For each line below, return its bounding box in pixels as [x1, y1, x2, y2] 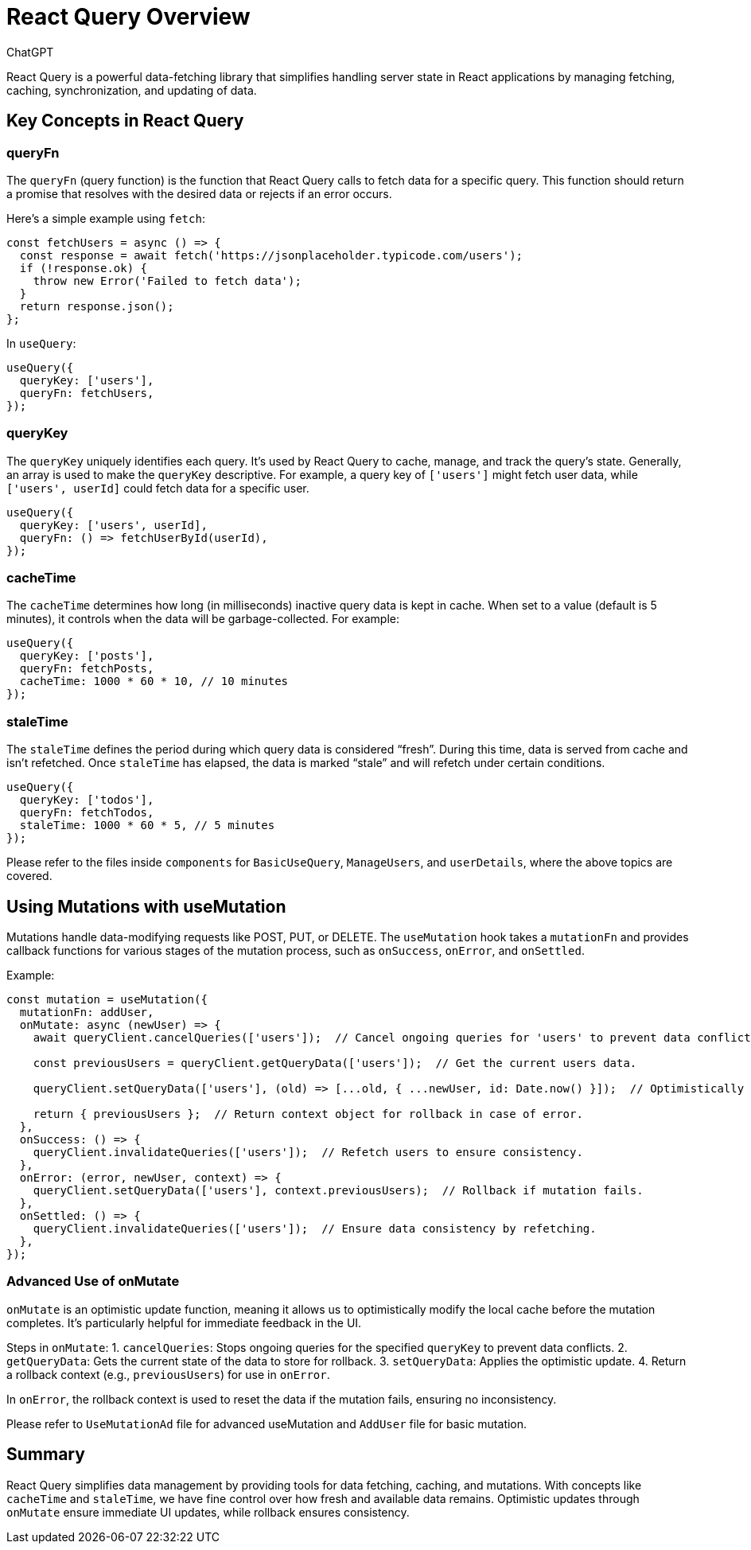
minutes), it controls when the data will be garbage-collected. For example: [6, 612, 400, 626]
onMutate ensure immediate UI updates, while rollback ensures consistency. [6, 1505, 410, 1519]
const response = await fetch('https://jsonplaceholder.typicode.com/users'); [19, 248, 523, 262]
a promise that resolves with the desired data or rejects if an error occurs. [6, 186, 392, 201]
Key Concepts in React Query [6, 111, 244, 131]
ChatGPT [6, 45, 54, 59]
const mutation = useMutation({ [6, 993, 208, 1007]
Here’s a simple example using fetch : [6, 211, 205, 225]
